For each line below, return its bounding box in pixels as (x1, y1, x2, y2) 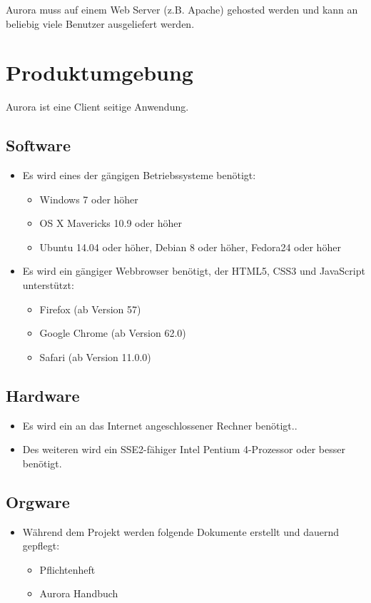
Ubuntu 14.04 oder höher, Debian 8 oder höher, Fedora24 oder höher (39, 239, 341, 254)
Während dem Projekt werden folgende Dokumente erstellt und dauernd (22, 524, 340, 539)
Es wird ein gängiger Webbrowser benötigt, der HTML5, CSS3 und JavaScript (22, 263, 365, 278)
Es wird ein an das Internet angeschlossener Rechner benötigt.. (22, 417, 298, 432)
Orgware (6, 490, 70, 512)
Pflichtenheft (39, 562, 96, 577)
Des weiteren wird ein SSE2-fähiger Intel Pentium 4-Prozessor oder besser (22, 442, 345, 457)
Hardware (6, 384, 80, 406)
